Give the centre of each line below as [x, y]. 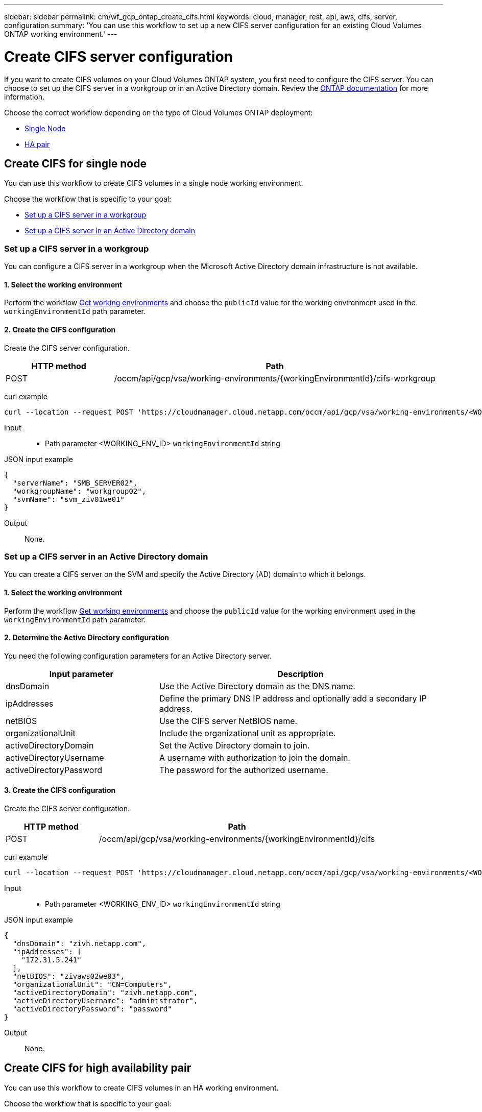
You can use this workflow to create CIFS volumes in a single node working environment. [154, 183]
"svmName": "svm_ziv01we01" [69, 499]
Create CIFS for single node [75, 163]
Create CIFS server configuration [118, 56]
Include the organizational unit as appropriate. [247, 733]
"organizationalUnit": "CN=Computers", [92, 984]
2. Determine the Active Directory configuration [87, 638]
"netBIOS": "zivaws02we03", [69, 976]
